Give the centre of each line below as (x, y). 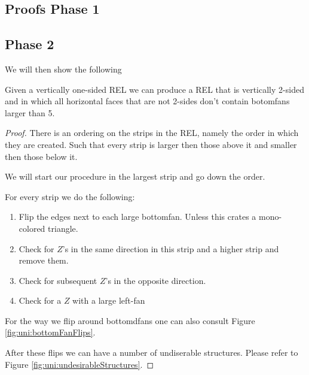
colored (32, 228)
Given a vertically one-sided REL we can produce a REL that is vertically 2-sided (154, 89)
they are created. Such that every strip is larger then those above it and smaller (151, 144)
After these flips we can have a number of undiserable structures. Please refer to (152, 353)
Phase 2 (30, 44)
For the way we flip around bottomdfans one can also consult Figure (130, 320)
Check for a (40, 300)
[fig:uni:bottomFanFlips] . (50, 332)
